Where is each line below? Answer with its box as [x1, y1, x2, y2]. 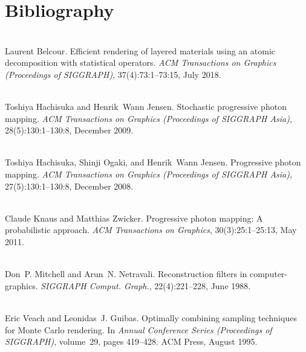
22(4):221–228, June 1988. [154, 279, 251, 292]
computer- [249, 267, 288, 280]
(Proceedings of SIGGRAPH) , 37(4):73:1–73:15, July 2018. [5, 68, 221, 80]
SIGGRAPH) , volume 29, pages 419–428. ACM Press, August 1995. [5, 335, 258, 348]
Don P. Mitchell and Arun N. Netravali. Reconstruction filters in [5, 267, 247, 280]
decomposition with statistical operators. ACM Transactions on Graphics [5, 56, 276, 69]
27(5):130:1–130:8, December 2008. [5, 179, 134, 192]
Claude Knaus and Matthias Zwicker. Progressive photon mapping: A [5, 211, 263, 224]
